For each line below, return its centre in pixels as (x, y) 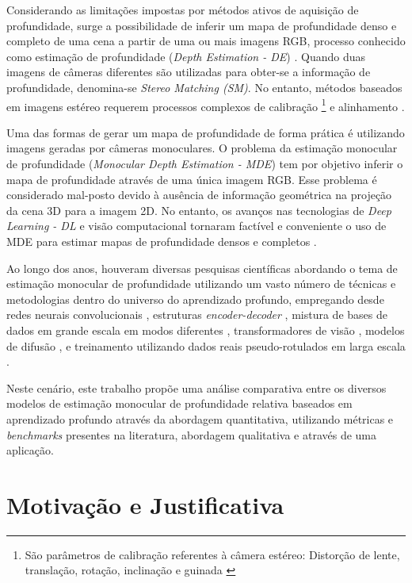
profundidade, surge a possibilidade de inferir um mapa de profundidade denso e (202, 25)
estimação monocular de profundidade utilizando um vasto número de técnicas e (201, 284)
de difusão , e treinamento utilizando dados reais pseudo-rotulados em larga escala (206, 345)
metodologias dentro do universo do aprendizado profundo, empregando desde (195, 299)
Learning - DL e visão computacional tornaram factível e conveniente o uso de (196, 226)
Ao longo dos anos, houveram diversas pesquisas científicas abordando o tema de (202, 268)
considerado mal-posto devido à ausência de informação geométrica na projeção (199, 195)
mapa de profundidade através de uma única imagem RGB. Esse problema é (192, 179)
